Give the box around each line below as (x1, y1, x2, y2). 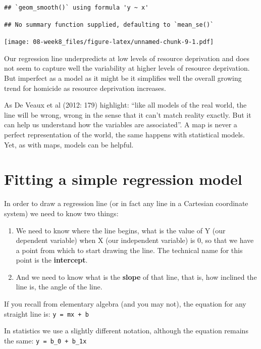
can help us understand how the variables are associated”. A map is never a (4, 119, 237, 130)
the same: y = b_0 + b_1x (4, 335, 87, 345)
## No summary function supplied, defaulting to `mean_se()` (4, 21, 214, 28)
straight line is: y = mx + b (4, 308, 89, 319)
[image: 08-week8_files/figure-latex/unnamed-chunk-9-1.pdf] (4, 38, 214, 46)
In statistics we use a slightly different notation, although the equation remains (4, 325, 248, 336)
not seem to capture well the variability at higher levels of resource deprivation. (4, 63, 250, 73)
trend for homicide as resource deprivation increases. (4, 82, 166, 93)
